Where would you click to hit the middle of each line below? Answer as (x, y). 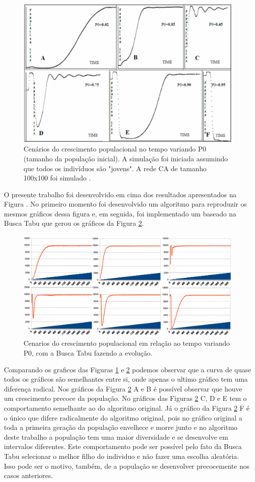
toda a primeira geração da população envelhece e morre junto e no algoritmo (121, 427)
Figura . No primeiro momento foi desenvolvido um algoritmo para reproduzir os (126, 204)
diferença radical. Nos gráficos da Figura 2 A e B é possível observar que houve (123, 388)
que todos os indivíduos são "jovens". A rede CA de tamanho (115, 168)
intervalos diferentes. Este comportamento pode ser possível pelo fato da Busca (123, 446)
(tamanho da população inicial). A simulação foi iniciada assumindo (126, 158)
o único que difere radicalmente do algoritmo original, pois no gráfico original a (123, 417)
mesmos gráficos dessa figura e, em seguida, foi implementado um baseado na (120, 213)
